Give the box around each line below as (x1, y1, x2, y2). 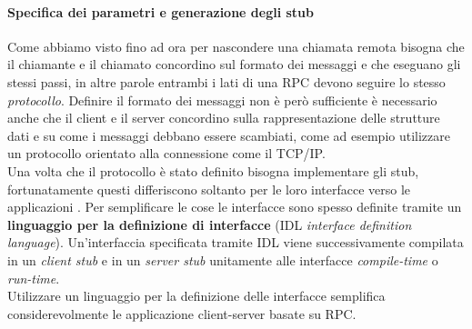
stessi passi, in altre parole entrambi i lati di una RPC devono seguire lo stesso (7, 72, 446, 91)
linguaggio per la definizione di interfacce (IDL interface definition (7, 214, 412, 234)
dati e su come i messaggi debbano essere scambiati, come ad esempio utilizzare (7, 125, 451, 145)
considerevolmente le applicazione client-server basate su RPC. (7, 304, 357, 323)
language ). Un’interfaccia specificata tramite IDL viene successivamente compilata (7, 233, 464, 252)
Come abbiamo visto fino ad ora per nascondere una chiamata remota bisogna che (7, 36, 465, 55)
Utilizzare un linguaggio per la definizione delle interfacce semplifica (7, 286, 386, 305)
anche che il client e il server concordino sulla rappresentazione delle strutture (7, 108, 440, 127)
